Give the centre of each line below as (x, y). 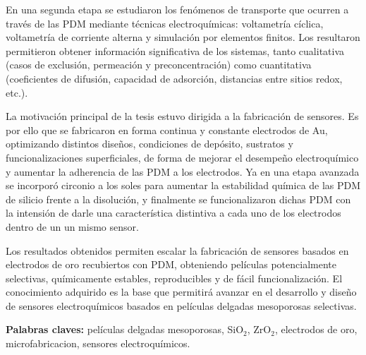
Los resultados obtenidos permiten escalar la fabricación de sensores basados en (177, 250)
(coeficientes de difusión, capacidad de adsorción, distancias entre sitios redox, (174, 78)
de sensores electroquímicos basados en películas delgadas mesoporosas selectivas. (181, 305)
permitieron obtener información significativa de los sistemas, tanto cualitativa (175, 50)
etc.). (17, 92)
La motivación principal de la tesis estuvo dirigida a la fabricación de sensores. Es (182, 116)
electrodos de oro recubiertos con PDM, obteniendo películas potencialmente (171, 264)
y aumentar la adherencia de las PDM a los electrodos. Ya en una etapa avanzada (183, 171)
